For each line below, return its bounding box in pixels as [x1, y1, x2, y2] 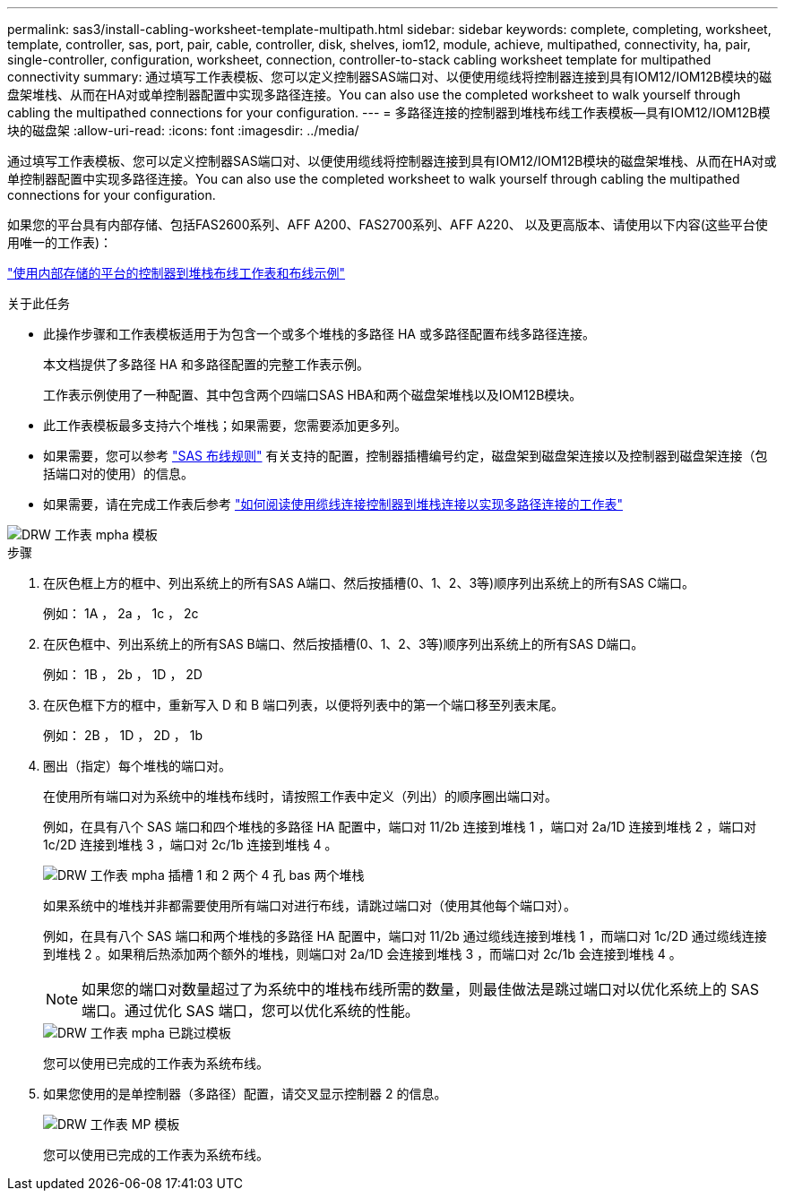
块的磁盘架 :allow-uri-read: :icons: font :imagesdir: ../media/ [7, 123, 359, 138]
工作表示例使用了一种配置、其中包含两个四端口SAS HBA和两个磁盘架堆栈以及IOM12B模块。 [43, 387, 582, 402]
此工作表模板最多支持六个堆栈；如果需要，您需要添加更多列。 [43, 418, 407, 433]
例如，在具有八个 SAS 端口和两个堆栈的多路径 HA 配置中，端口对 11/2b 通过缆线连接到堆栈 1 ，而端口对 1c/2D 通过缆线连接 [43, 928, 767, 944]
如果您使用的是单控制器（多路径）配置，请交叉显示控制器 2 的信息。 [43, 1086, 447, 1101]
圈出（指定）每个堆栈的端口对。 [43, 758, 231, 773]
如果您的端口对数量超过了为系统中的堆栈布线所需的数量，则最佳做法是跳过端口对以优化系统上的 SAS [82, 980, 760, 998]
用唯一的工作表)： [7, 235, 113, 250]
